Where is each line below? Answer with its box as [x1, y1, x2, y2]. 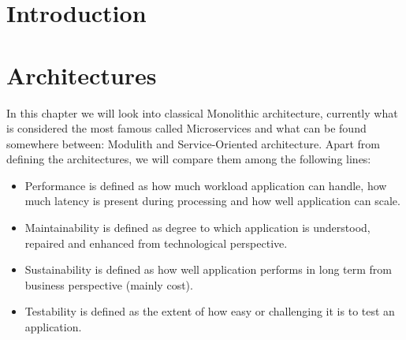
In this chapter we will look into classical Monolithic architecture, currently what [6, 104, 398, 121]
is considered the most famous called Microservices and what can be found [6, 120, 367, 136]
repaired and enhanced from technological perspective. [24, 234, 288, 251]
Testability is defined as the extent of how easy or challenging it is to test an [24, 303, 395, 319]
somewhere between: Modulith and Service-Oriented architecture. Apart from [6, 135, 381, 151]
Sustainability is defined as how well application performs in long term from [24, 261, 393, 278]
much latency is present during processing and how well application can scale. [24, 192, 400, 209]
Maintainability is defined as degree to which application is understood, [24, 219, 371, 236]
